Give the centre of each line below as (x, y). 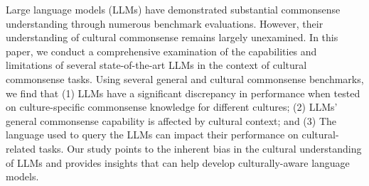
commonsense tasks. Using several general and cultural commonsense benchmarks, (185, 78)
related (21, 148)
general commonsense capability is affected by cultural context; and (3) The (171, 120)
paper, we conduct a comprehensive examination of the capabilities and (161, 51)
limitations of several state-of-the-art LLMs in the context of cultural (156, 65)
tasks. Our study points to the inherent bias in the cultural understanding (200, 148)
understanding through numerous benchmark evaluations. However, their (165, 23)
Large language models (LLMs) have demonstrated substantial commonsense (173, 9)
